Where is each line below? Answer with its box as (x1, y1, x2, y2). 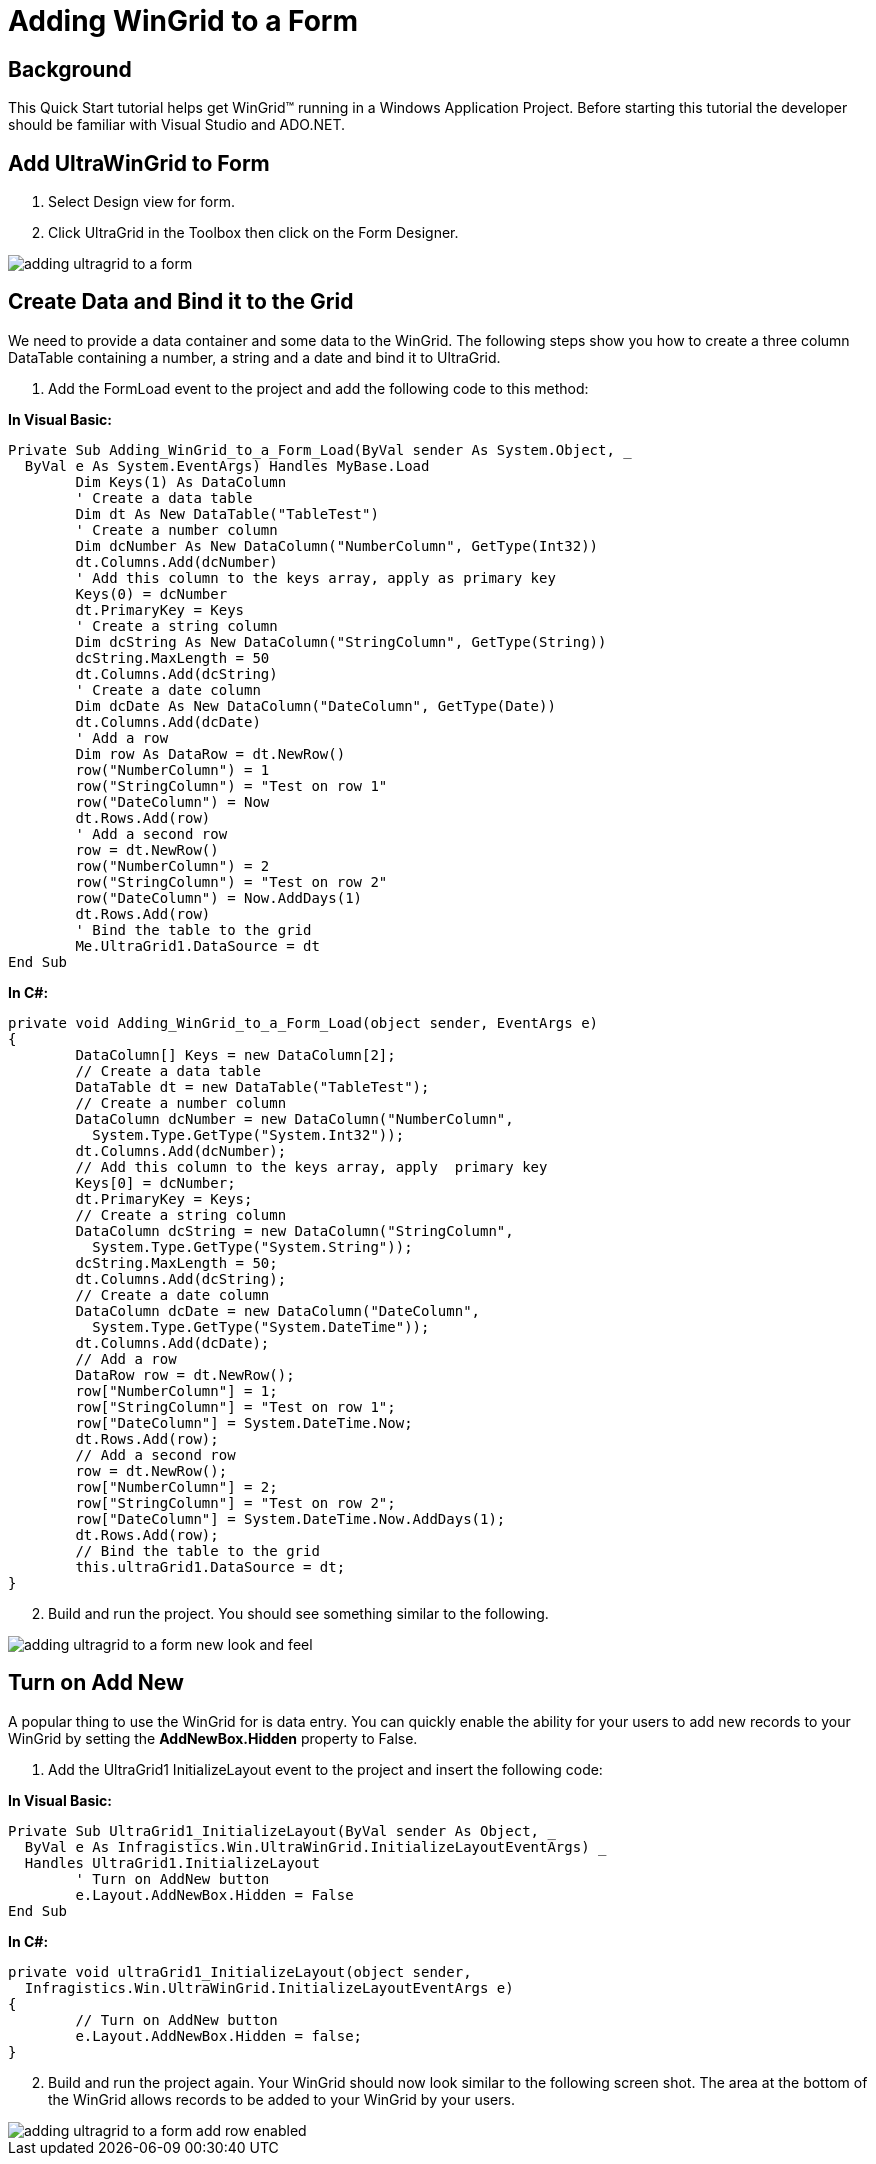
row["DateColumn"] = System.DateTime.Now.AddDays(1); (75, 1510, 506, 1527)
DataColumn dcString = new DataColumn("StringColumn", (75, 1222, 514, 1239)
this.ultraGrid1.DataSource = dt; (75, 1558, 346, 1575)
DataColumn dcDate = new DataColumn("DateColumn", (75, 1302, 481, 1319)
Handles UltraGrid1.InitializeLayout (24, 1854, 320, 1871)
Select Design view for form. (48, 193, 235, 211)
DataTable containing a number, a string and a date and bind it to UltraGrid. (8, 348, 501, 366)
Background (8, 56, 132, 82)
